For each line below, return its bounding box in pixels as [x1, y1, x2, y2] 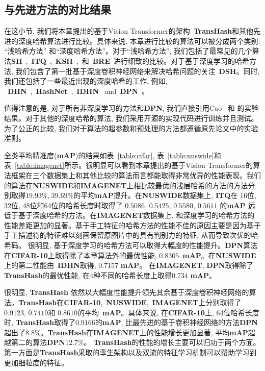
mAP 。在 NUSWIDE [182, 250, 256, 260]
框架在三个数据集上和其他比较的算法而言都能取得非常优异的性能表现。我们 [11, 169, 261, 180]
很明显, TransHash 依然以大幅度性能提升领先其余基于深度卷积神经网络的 [4, 287, 249, 298]
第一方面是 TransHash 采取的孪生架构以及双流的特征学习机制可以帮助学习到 [4, 347, 257, 358]
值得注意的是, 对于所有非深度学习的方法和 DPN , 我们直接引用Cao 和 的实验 [4, 103, 259, 113]
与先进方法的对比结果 [4, 2, 111, 17]
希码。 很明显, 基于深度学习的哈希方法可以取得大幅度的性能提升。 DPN [4, 240, 244, 251]
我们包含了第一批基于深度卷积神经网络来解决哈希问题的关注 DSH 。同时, [15, 65, 260, 76]
